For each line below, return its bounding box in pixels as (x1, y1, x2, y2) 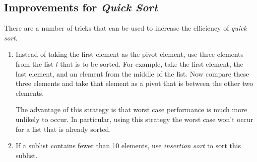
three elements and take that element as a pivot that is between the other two (15, 78, 253, 88)
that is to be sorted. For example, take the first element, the (60, 58, 244, 69)
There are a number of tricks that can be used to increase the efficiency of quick (4, 23, 247, 33)
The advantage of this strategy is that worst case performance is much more (15, 104, 247, 115)
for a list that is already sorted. (15, 123, 111, 134)
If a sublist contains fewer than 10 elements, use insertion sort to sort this (15, 140, 241, 151)
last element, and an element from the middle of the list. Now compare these (15, 68, 249, 79)
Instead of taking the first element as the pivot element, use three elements (15, 49, 244, 59)
